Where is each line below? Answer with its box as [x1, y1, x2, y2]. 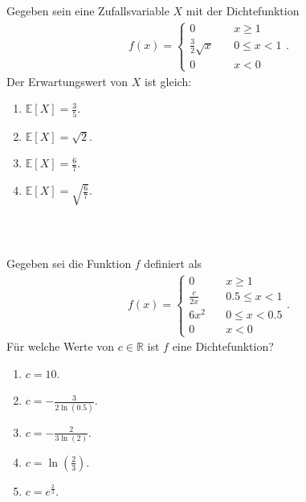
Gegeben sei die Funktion [6, 255, 132, 272]
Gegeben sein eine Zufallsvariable [6, 2, 169, 19]
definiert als [144, 255, 202, 272]
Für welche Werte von [6, 338, 115, 355]
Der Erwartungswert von [6, 72, 129, 89]
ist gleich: [145, 72, 192, 89]
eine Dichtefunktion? [172, 338, 274, 355]
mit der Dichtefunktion [186, 2, 300, 19]
